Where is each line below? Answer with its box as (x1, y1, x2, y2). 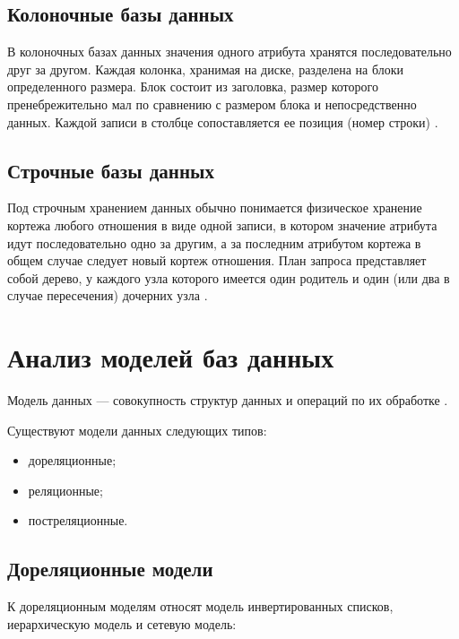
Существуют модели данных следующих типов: (7, 420, 267, 439)
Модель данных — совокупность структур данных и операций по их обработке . (7, 391, 448, 410)
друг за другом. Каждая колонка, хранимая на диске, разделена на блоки (7, 59, 403, 78)
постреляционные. (28, 511, 128, 530)
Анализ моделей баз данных (7, 339, 334, 376)
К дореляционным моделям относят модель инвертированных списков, (7, 597, 394, 616)
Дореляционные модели (7, 555, 213, 583)
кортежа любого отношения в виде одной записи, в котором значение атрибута (7, 215, 437, 234)
